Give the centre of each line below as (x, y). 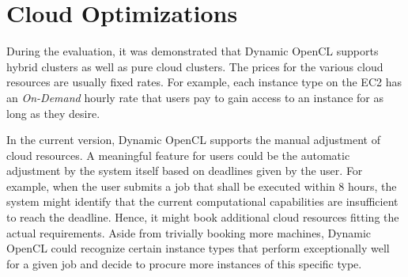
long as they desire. (53, 113)
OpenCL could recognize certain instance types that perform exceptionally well (198, 248)
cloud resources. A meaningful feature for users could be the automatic (178, 155)
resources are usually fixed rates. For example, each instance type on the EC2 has (204, 82)
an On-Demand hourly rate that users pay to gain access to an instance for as (195, 97)
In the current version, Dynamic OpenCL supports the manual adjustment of (193, 140)
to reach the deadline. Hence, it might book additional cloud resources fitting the (203, 217)
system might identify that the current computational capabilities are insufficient (202, 201)
